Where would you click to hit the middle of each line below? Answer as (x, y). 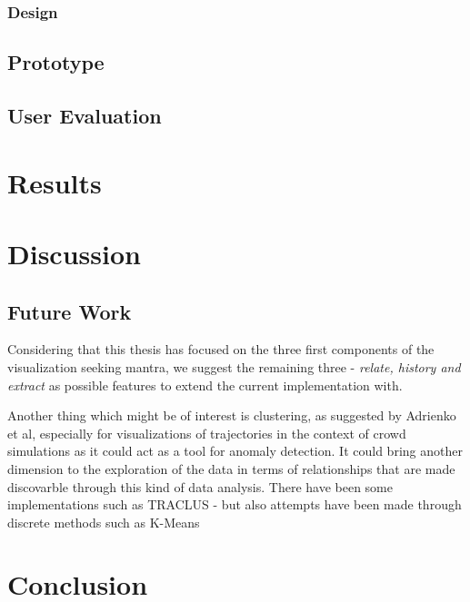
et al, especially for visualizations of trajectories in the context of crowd (207, 433)
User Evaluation (85, 116)
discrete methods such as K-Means (104, 522)
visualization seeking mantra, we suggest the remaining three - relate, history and (234, 366)
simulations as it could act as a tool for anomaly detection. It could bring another (235, 451)
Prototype (56, 62)
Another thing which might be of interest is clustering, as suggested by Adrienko (232, 415)
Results (55, 182)
